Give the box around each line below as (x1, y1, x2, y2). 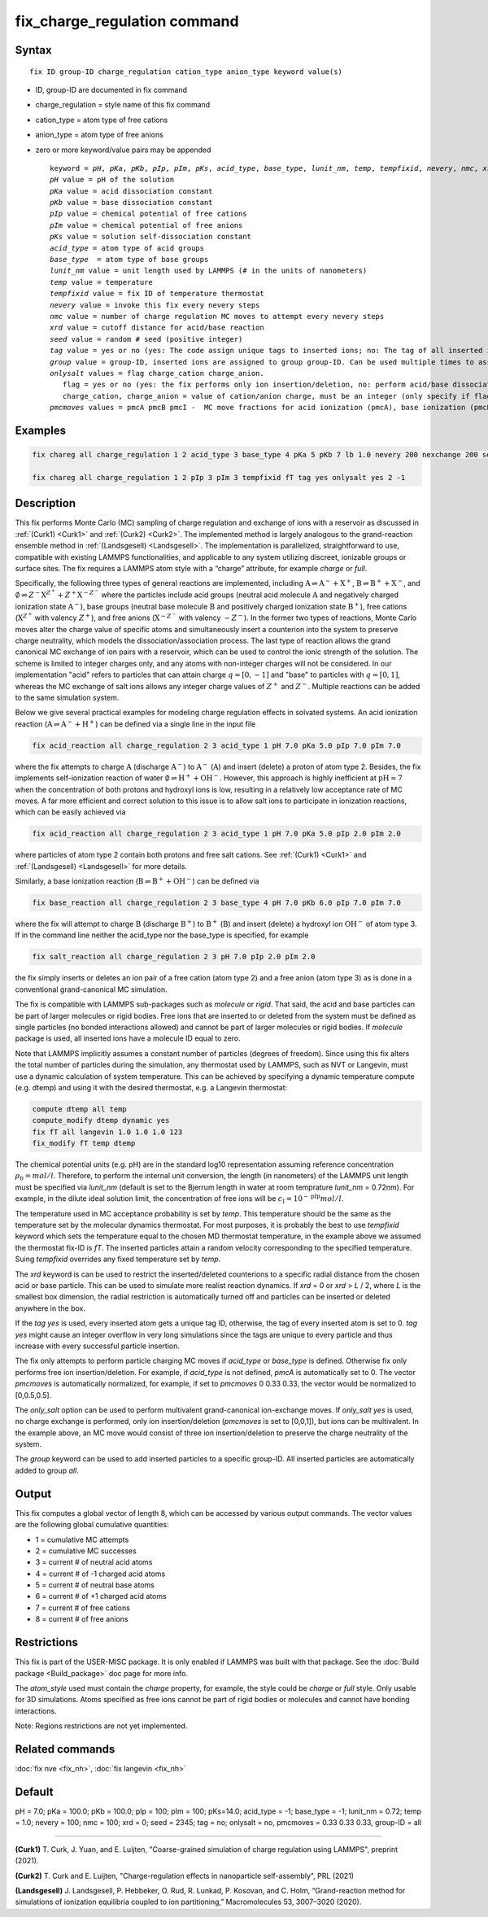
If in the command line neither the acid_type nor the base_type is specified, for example (15, 930, 309, 940)
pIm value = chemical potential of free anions (50, 221, 243, 229)
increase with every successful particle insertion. (15, 1341, 181, 1351)
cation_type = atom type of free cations (35, 115, 168, 124)
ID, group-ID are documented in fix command (35, 85, 187, 94)
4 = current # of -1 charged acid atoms (35, 1569, 166, 1579)
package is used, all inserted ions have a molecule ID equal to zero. (15, 1033, 242, 1043)
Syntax (15, 43, 52, 57)
